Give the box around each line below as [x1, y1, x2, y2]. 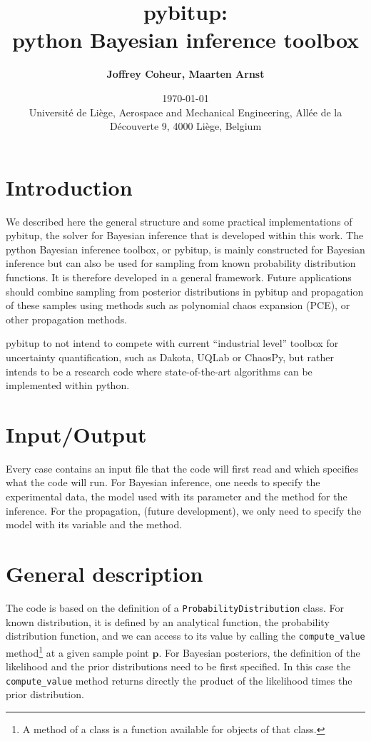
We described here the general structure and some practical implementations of [6, 213, 352, 228]
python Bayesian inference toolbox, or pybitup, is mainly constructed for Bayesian [6, 241, 365, 256]
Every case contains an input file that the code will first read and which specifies [6, 460, 359, 475]
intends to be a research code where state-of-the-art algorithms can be [6, 363, 312, 378]
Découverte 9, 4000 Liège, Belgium [109, 119, 262, 133]
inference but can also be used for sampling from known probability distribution [6, 256, 356, 271]
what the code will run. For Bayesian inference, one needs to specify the [6, 475, 320, 490]
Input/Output [6, 419, 147, 448]
